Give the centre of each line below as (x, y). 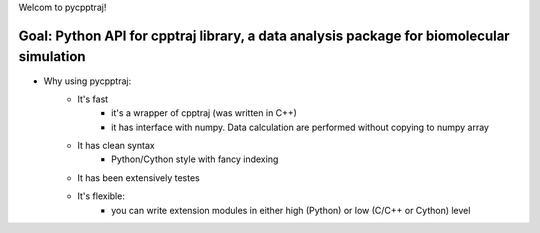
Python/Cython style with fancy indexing (195, 159)
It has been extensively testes (138, 177)
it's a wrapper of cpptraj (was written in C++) (204, 113)
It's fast (93, 99)
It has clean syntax (116, 146)
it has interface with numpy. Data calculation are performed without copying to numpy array (300, 127)
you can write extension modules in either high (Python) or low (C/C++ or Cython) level (291, 210)
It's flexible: (101, 196)
